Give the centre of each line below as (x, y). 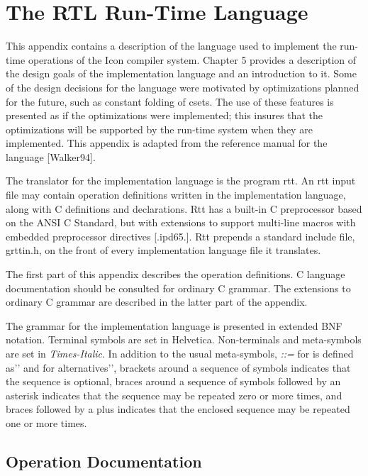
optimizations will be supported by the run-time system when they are (159, 129)
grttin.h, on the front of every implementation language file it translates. (163, 250)
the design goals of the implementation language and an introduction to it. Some (181, 73)
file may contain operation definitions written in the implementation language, (176, 195)
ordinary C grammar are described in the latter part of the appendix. (157, 302)
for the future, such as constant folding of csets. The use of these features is (170, 101)
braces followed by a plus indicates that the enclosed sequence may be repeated (178, 409)
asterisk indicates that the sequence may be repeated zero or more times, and (174, 395)
